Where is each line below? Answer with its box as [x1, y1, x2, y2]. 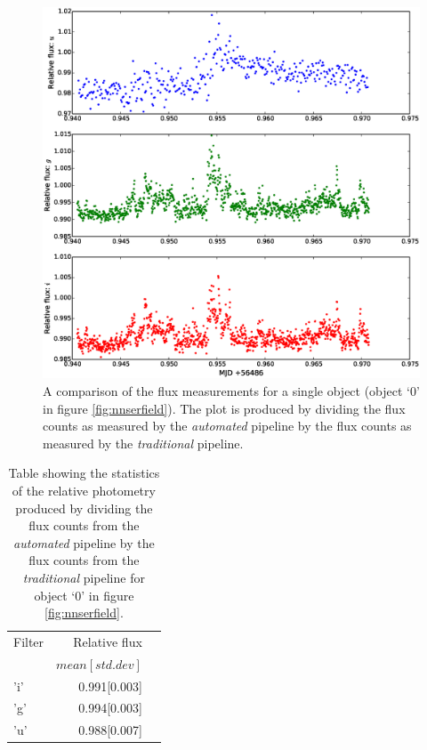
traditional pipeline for [22, 568, 145, 586]
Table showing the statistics [8, 464, 160, 482]
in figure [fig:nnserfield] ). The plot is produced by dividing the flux [43, 399, 406, 417]
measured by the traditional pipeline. [43, 433, 244, 452]
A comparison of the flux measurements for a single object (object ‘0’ [43, 381, 420, 399]
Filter [13, 632, 44, 650]
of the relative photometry [12, 480, 156, 499]
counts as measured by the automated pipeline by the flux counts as [43, 416, 412, 435]
